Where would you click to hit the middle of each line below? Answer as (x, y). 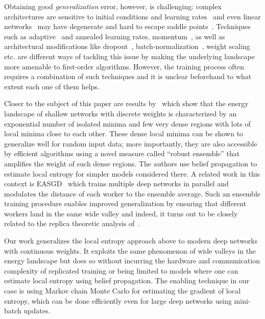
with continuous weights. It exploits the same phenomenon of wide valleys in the (130, 250)
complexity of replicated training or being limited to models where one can (121, 270)
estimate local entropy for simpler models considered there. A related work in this (132, 173)
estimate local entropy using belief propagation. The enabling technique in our (127, 280)
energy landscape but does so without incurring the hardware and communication (132, 261)
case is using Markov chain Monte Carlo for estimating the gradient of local (123, 291)
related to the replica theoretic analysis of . (72, 223)
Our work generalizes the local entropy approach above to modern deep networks (131, 241)
